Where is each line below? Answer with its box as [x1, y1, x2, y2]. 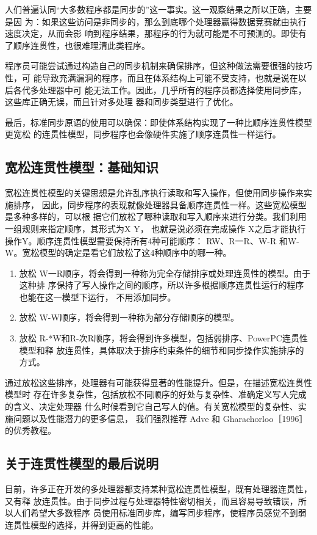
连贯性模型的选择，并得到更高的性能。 [5, 518, 158, 531]
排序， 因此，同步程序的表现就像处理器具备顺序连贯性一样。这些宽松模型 [13, 198, 307, 211]
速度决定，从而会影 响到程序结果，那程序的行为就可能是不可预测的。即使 [5, 27, 298, 40]
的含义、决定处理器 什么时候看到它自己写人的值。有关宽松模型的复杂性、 [5, 400, 298, 413]
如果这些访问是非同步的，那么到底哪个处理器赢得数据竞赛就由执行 [41, 15, 307, 27]
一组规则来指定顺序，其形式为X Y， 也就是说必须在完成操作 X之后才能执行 [5, 222, 306, 235]
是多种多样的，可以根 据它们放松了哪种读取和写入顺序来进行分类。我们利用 [5, 210, 307, 223]
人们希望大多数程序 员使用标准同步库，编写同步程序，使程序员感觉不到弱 [13, 506, 307, 519]
